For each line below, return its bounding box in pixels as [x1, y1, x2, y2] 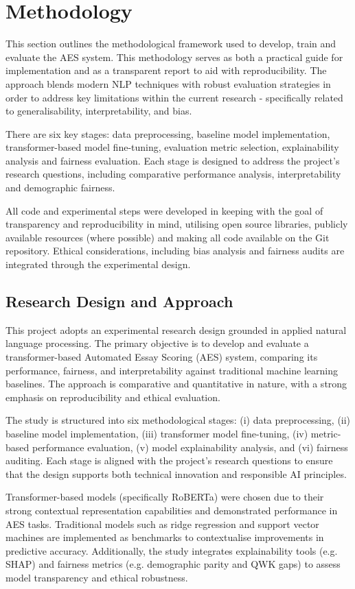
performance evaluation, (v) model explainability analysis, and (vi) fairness [32, 440, 348, 454]
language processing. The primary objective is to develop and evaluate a [5, 336, 309, 350]
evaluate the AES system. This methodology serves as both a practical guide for [5, 49, 343, 64]
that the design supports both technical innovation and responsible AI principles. [5, 466, 347, 481]
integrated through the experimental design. [5, 257, 191, 272]
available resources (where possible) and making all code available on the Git [5, 230, 330, 244]
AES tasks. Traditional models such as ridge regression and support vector [5, 516, 319, 531]
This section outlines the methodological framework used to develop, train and [5, 36, 336, 51]
